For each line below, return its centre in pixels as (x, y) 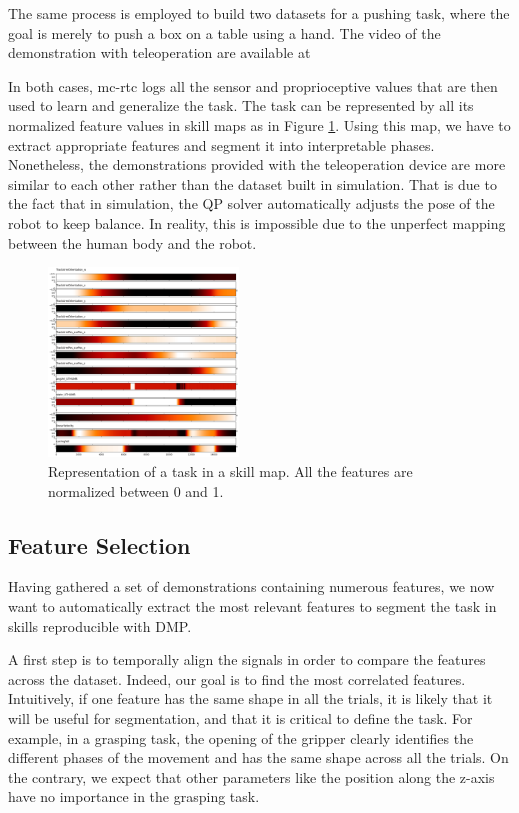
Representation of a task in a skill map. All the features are (230, 470)
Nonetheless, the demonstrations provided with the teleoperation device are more (257, 164)
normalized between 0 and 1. (136, 490)
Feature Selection (99, 544)
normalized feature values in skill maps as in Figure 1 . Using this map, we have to (259, 124)
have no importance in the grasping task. (134, 796)
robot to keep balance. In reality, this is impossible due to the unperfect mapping (257, 222)
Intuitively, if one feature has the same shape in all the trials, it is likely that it (250, 698)
